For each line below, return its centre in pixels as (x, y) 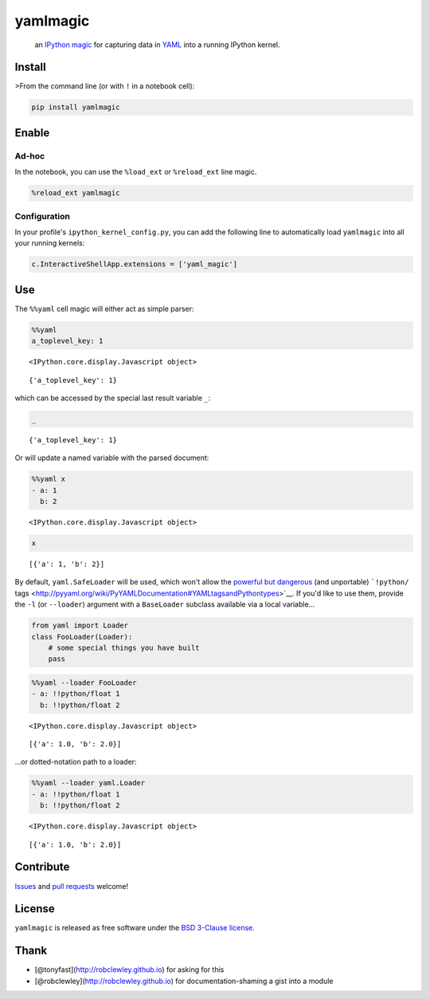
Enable (32, 133)
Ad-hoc (30, 155)
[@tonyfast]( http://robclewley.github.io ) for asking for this (129, 970)
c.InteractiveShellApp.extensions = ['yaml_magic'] (135, 264)
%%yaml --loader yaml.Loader (88, 783)
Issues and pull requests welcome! (72, 886)
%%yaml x (49, 479)
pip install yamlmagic (76, 107)
